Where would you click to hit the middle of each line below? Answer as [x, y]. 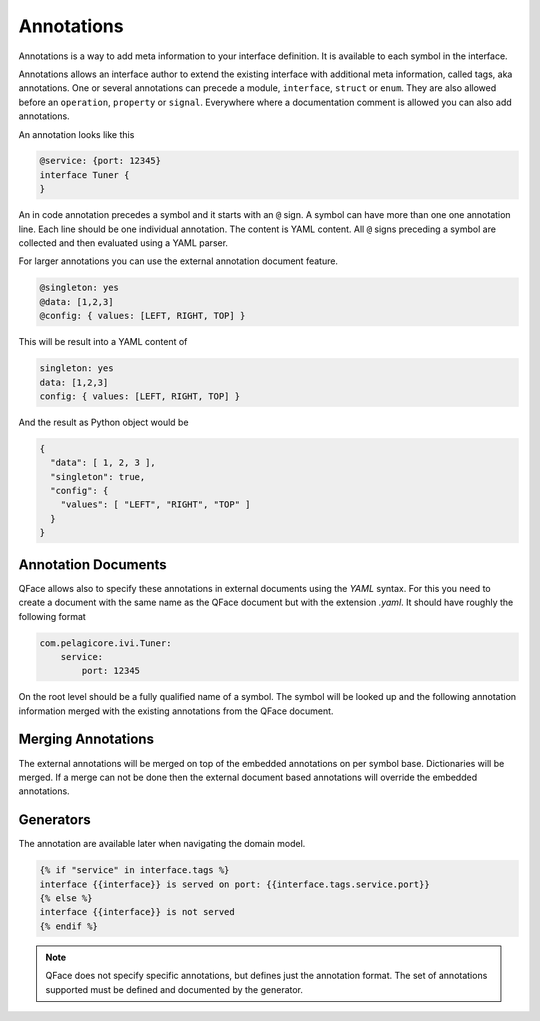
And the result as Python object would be [103, 422]
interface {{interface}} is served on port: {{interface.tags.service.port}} [234, 884]
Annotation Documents [92, 564]
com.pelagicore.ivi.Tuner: [105, 643]
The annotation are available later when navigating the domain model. [162, 844]
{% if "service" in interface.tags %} [134, 870]
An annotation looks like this [76, 134]
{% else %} [66, 898]
